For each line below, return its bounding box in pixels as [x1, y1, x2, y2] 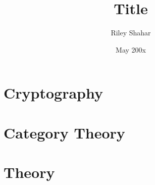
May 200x [116, 44, 146, 55]
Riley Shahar [111, 27, 151, 38]
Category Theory [4, 122, 125, 143]
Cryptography [4, 82, 103, 103]
